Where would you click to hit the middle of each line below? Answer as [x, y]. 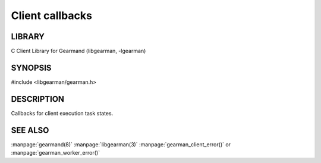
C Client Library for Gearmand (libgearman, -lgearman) [78, 51]
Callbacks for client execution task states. [62, 113]
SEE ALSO [30, 130]
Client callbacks [51, 15]
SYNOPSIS [31, 68]
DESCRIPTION [38, 99]
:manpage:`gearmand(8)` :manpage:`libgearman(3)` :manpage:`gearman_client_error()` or [121, 144]
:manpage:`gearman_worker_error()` [56, 153]
